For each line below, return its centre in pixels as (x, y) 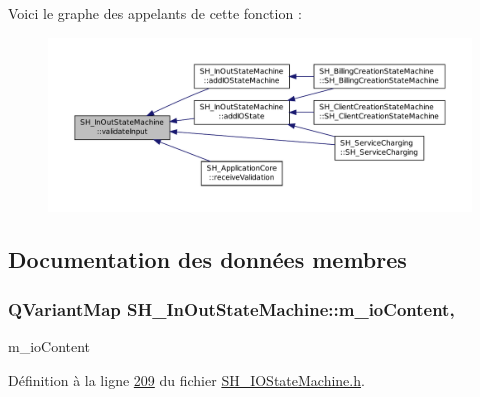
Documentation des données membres (207, 259)
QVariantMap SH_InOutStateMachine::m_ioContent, (231, 308)
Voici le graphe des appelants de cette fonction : (155, 13)
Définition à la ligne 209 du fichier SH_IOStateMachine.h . (186, 379)
